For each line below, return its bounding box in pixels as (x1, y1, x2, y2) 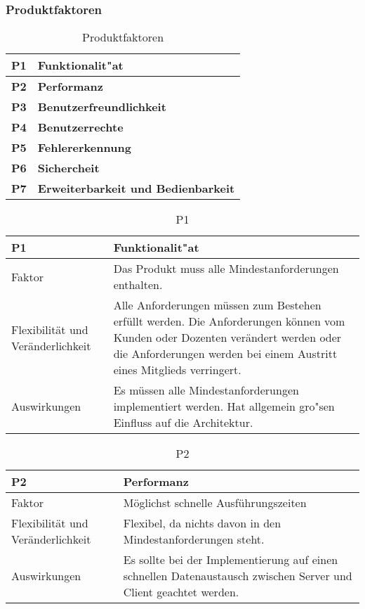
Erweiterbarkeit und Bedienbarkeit (37, 180, 235, 197)
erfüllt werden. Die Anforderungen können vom (113, 313, 345, 330)
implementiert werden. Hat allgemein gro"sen (113, 398, 335, 415)
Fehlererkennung (37, 139, 131, 156)
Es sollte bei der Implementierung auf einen (123, 551, 338, 568)
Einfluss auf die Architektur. (113, 414, 253, 431)
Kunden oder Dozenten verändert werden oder (113, 329, 342, 346)
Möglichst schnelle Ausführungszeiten (123, 494, 307, 511)
